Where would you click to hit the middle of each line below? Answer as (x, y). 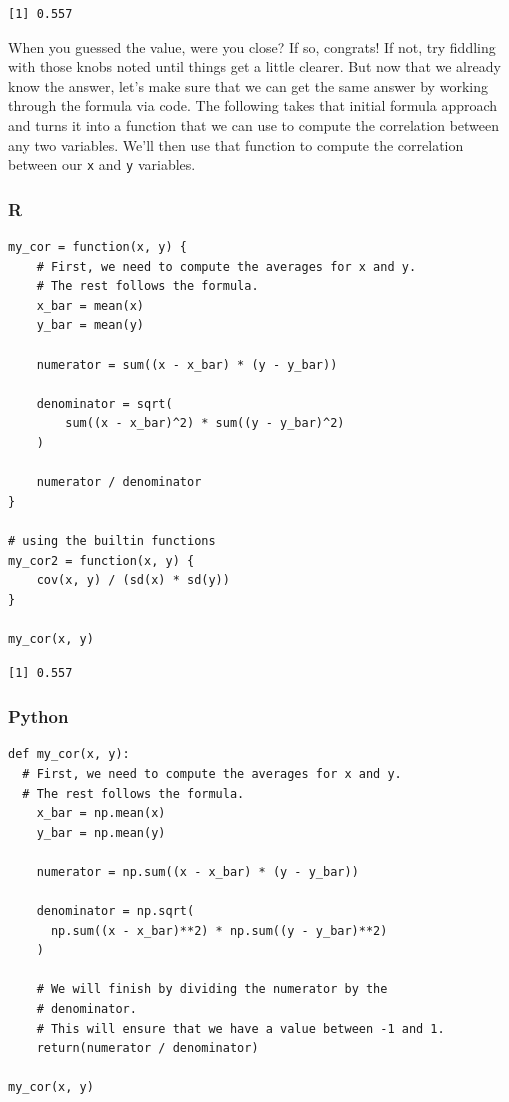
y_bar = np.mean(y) (101, 832)
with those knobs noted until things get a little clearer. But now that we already (254, 66)
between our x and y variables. (102, 164)
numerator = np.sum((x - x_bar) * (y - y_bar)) (197, 871)
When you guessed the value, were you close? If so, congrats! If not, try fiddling (252, 46)
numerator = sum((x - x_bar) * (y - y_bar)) (187, 364)
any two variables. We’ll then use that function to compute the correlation (236, 144)
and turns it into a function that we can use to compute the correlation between (254, 124)
